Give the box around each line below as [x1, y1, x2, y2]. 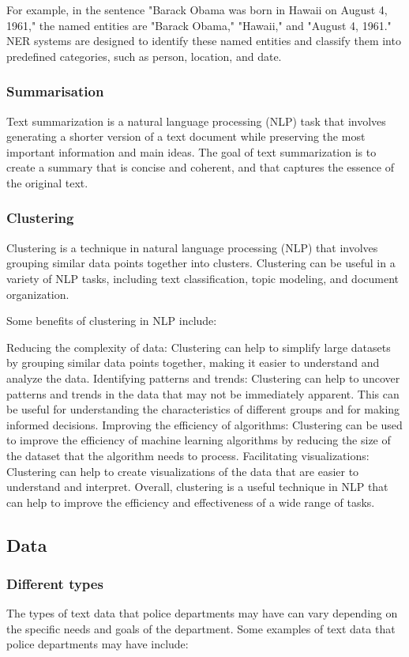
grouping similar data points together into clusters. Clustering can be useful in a [6, 255, 396, 271]
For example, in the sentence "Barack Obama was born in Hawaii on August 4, [6, 2, 388, 17]
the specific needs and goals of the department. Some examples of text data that [6, 620, 396, 636]
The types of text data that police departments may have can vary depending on [6, 605, 398, 621]
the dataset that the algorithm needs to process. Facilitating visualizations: [6, 447, 370, 463]
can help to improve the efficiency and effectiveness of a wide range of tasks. [6, 493, 375, 510]
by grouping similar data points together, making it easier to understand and [6, 354, 380, 371]
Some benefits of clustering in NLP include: [6, 312, 217, 329]
